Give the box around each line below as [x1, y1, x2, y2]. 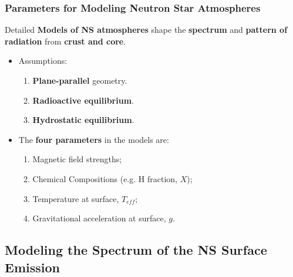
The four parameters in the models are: [18, 133, 169, 145]
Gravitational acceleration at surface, [32, 212, 166, 224]
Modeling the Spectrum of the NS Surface [5, 241, 267, 259]
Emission [5, 258, 60, 276]
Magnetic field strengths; [32, 153, 122, 165]
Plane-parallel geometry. [32, 74, 127, 86]
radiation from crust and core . [5, 35, 126, 47]
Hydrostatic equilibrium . [32, 114, 134, 126]
